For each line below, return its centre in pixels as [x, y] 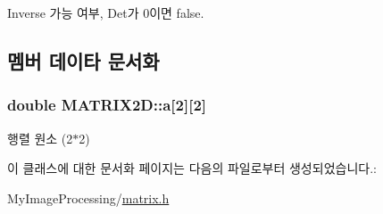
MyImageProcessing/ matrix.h [88, 198]
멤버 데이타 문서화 [83, 60]
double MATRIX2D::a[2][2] [107, 105]
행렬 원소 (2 [40, 138]
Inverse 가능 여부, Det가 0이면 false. [106, 12]
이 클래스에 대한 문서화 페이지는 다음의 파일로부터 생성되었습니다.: [192, 168]
